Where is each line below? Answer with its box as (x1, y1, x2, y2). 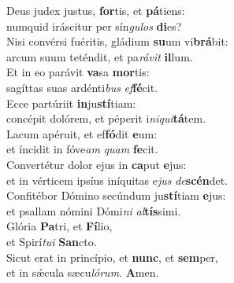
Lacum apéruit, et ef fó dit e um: (6, 125, 157, 141)
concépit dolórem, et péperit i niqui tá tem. (6, 110, 206, 127)
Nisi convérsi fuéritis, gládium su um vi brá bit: (6, 33, 228, 50)
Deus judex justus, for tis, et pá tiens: (6, 2, 185, 18)
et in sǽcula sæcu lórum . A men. (6, 264, 159, 281)
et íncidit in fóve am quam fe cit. (6, 141, 158, 157)
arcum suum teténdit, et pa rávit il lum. (6, 48, 193, 64)
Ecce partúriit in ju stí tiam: (6, 94, 136, 111)
